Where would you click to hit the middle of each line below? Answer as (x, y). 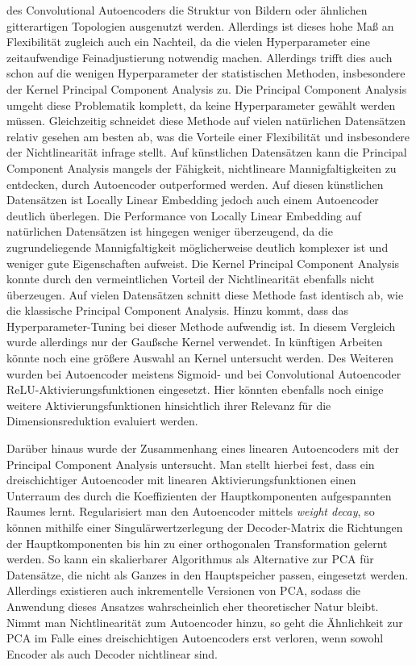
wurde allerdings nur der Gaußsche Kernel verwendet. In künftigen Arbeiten (195, 342)
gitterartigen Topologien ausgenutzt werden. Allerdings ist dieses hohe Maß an (200, 25)
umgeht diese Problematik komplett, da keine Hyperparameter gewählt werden (201, 105)
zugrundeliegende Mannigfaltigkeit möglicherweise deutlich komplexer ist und (198, 247)
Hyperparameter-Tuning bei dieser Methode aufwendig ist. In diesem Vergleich (201, 326)
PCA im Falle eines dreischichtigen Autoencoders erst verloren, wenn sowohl (195, 638)
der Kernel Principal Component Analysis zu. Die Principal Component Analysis (207, 88)
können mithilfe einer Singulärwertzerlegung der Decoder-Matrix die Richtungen (205, 527)
